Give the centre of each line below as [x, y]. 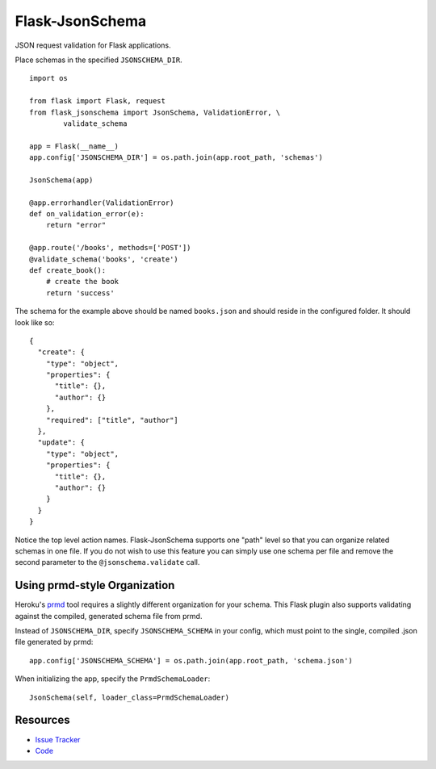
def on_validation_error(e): [87, 214]
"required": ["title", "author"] [112, 420]
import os [48, 78]
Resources [42, 720]
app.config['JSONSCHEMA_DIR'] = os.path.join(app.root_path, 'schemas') [176, 158]
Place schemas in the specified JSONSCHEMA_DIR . [99, 60]
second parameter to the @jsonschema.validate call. [107, 562]
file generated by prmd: [54, 642]
